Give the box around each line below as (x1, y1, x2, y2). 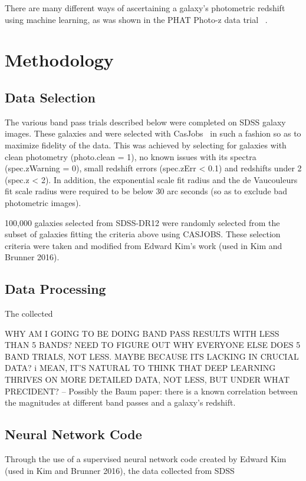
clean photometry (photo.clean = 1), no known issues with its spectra (5, 150, 256, 162)
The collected (5, 307, 53, 320)
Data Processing (5, 280, 106, 298)
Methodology (5, 48, 114, 72)
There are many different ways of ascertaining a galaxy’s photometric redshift (5, 2, 285, 14)
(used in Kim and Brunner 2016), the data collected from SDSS (5, 464, 235, 476)
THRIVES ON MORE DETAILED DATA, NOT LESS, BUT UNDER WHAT (5, 373, 290, 386)
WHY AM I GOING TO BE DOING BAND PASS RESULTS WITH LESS (5, 327, 279, 339)
